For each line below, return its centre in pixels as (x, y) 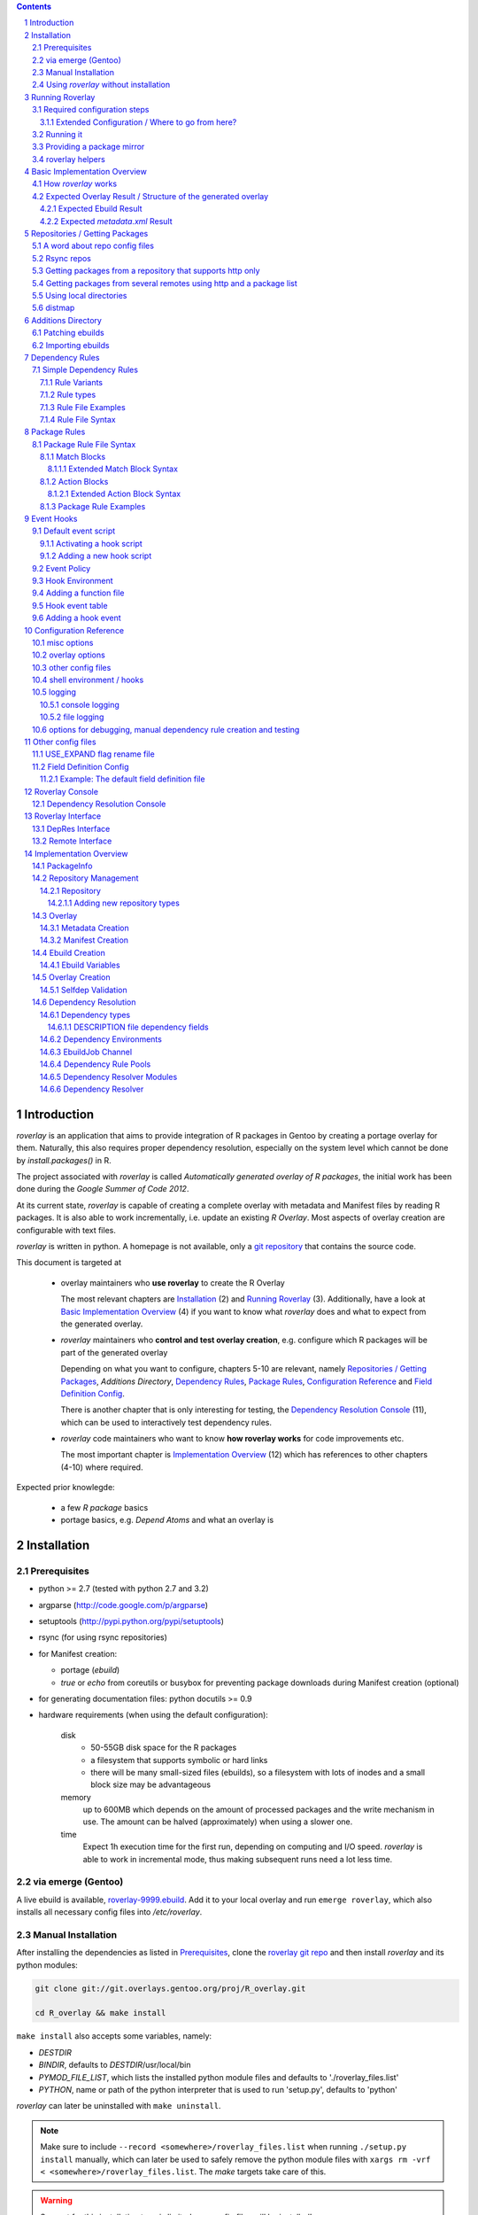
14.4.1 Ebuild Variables (80, 965)
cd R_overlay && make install (100, 2013)
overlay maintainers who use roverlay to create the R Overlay (173, 1282)
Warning (56, 2201)
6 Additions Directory (63, 320)
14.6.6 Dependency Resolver (92, 1089)
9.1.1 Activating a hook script (92, 543)
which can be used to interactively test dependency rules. (166, 1422)
